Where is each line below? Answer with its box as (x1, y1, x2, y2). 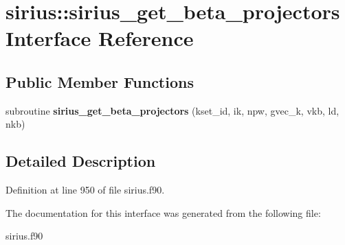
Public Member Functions (5, 71, 194, 92)
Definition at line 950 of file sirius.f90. (5, 183, 165, 197)
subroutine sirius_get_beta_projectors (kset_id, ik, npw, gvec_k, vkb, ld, (5, 103, 340, 117)
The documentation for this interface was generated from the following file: (5, 205, 321, 220)
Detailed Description (5, 150, 156, 172)
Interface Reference (5, 24, 194, 52)
